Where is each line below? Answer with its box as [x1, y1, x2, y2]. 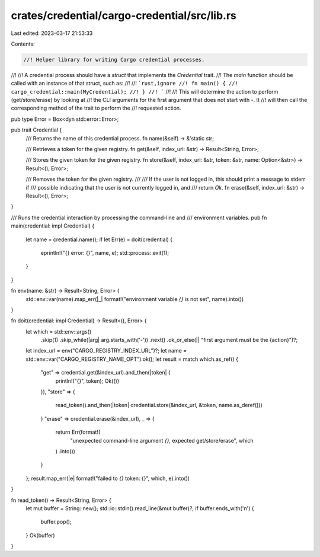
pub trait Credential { [11, 126, 62, 133]
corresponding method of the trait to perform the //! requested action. [11, 104, 181, 112]
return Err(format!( [55, 428, 101, 436]
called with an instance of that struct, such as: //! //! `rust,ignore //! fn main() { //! [11, 80, 238, 87]
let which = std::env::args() [25, 328, 92, 335]
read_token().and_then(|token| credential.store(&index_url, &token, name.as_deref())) [55, 402, 263, 409]
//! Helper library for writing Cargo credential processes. [23, 56, 205, 63]
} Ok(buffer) [25, 532, 56, 539]
